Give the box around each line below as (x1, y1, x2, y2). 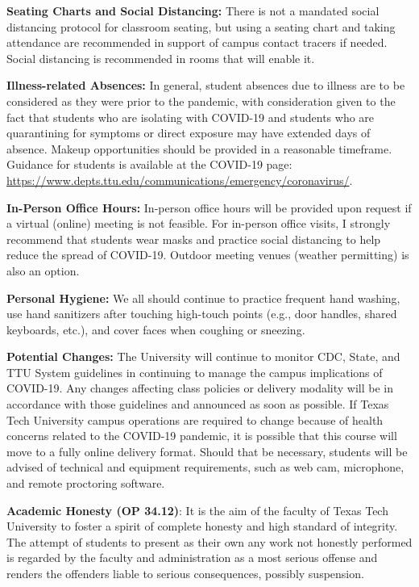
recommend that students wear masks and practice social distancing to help (6, 230, 381, 247)
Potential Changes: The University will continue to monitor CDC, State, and (6, 348, 400, 365)
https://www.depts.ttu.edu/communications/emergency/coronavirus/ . (6, 171, 353, 188)
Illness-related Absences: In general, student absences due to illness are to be (6, 77, 405, 94)
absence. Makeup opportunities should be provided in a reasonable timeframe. (6, 140, 392, 157)
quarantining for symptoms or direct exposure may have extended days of (6, 124, 371, 141)
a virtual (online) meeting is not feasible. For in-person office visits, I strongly (6, 215, 391, 232)
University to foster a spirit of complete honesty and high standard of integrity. (6, 518, 398, 535)
